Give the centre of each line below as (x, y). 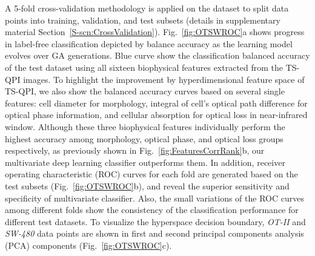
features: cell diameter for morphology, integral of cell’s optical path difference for (156, 103)
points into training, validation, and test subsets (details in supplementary (143, 20)
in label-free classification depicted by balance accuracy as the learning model (149, 43)
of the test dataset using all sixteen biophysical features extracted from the (144, 67)
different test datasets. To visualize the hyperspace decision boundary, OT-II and (155, 221)
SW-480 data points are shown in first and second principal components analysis (154, 233)
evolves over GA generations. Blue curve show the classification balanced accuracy (157, 55)
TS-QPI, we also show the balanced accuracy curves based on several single (145, 91)
